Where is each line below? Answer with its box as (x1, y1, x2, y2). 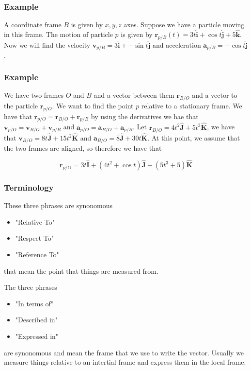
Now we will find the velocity (4, 39, 91, 50)
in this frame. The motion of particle (4, 29, 113, 39)
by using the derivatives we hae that (91, 111, 199, 121)
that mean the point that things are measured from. (4, 265, 158, 276)
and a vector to (192, 90, 237, 100)
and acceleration (153, 39, 201, 50)
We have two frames (4, 90, 63, 100)
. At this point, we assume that (147, 132, 240, 142)
